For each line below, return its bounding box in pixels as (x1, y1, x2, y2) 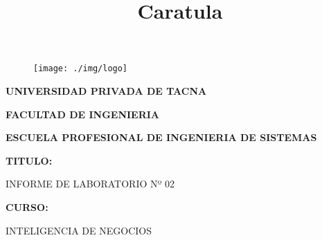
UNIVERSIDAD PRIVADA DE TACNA (6, 84, 207, 98)
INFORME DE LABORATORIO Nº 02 (6, 176, 175, 191)
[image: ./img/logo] (33, 64, 128, 74)
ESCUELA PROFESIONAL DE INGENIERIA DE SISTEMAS (6, 130, 317, 145)
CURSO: (6, 200, 48, 214)
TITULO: (6, 153, 53, 167)
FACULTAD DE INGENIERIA (6, 107, 160, 121)
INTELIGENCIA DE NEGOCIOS (6, 223, 152, 237)
